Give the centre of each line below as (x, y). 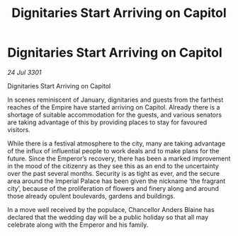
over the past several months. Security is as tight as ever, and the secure (114, 173)
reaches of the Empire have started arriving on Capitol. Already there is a (114, 107)
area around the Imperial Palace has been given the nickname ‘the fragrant (117, 181)
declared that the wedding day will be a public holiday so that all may (108, 217)
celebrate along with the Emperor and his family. (78, 225)
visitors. (19, 129)
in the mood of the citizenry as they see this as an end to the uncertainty (113, 166)
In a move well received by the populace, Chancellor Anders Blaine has (111, 209)
